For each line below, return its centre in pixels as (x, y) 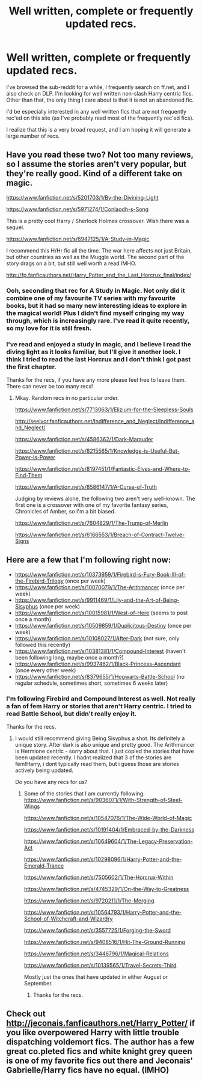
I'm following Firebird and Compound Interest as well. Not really (101, 699)
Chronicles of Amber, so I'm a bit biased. (65, 511)
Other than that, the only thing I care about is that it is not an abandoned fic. (100, 100)
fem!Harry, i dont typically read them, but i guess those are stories (97, 764)
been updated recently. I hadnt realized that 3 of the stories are (93, 758)
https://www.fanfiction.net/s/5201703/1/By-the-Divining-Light (82, 197)
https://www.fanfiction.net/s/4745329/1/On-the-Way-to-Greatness (106, 889)
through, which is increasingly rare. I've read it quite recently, (98, 320)
